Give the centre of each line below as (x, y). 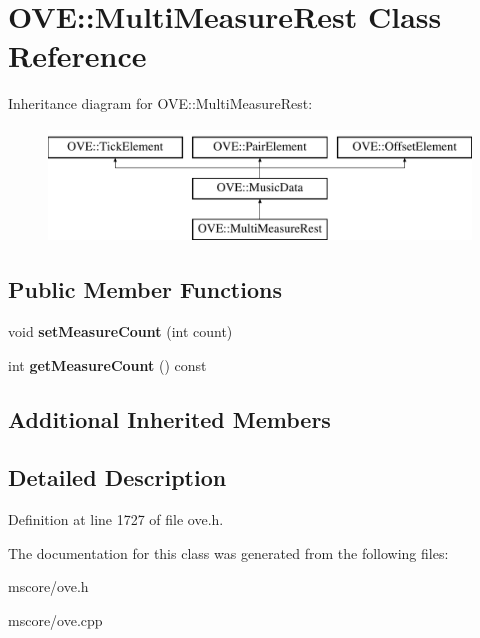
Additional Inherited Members (169, 418)
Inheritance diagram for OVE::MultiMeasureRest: (160, 103)
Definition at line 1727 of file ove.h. (116, 519)
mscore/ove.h (48, 586)
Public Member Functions (145, 289)
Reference (77, 55)
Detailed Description (117, 477)
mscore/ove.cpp (55, 620)
